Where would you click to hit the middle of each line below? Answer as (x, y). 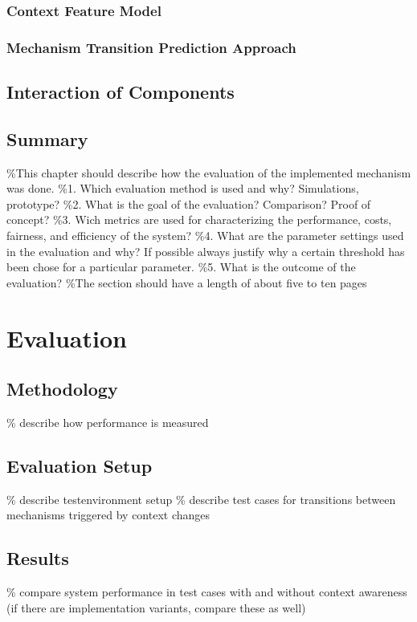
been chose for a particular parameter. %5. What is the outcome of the (181, 267)
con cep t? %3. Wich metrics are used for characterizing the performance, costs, (199, 220)
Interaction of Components (121, 92)
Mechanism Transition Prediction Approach (151, 47)
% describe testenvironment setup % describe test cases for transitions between (201, 499)
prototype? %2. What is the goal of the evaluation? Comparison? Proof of (189, 203)
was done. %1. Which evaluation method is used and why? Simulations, (183, 188)
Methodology (62, 389)
